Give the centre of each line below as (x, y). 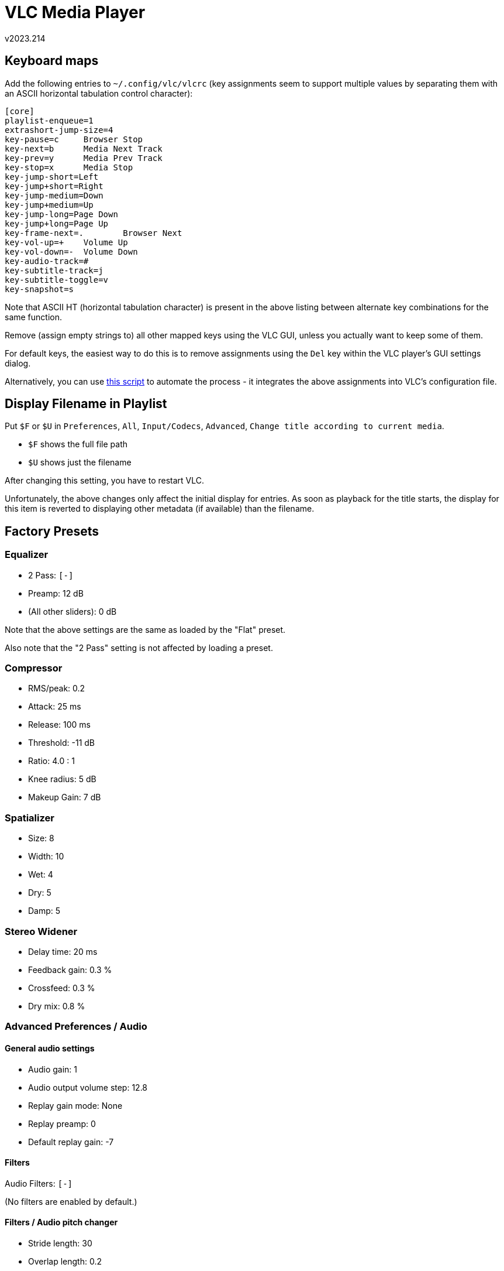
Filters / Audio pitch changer (61, 1222)
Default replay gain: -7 (71, 1142)
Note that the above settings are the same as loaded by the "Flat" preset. (145, 629)
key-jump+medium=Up (49, 205)
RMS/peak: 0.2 (57, 688)
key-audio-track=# (47, 261)
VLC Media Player (75, 12)
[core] (20, 111)
